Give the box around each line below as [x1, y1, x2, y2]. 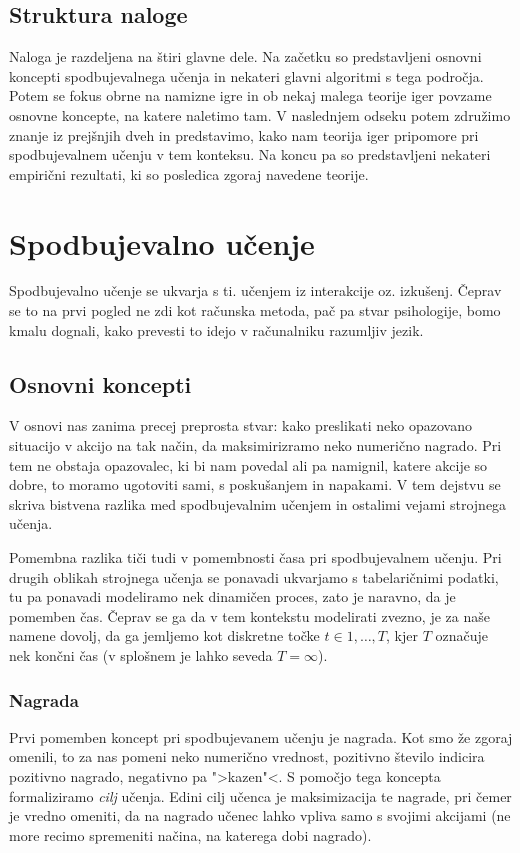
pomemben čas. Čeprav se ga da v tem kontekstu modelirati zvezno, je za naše [9, 605, 490, 626]
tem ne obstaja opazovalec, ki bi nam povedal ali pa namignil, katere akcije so [9, 454, 488, 475]
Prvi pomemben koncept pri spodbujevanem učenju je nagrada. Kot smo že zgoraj [9, 726, 513, 747]
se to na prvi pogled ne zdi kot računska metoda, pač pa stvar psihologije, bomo [9, 300, 501, 321]
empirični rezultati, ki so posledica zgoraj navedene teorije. [9, 163, 369, 184]
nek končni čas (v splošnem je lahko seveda [9, 645, 273, 665]
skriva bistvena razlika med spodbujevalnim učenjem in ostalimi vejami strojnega [9, 493, 507, 514]
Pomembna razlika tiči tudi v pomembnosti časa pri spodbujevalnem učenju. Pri [9, 547, 502, 568]
